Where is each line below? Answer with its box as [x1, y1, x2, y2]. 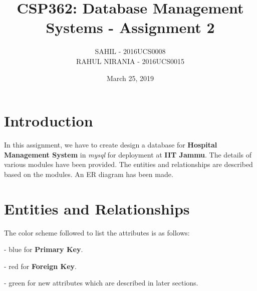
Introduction [4, 110, 93, 131]
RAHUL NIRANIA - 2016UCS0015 [76, 55, 184, 66]
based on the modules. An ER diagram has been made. [4, 168, 173, 179]
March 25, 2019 [106, 72, 154, 83]
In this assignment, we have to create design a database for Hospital [4, 139, 217, 150]
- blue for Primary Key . [4, 244, 83, 254]
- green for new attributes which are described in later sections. [4, 277, 198, 288]
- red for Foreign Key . [4, 260, 77, 271]
